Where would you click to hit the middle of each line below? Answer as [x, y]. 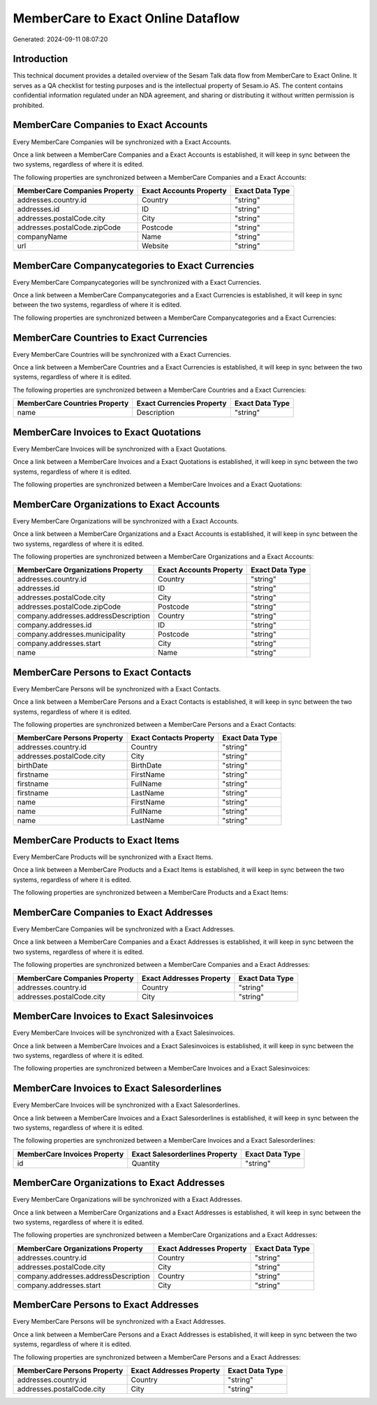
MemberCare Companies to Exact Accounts [110, 125]
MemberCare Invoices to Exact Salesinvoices [113, 1016]
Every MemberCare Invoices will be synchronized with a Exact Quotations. [120, 449]
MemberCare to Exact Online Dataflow [126, 18]
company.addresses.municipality [71, 635]
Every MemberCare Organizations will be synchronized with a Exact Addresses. [127, 1199]
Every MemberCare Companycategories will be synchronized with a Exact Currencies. [137, 282]
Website [155, 246]
